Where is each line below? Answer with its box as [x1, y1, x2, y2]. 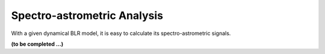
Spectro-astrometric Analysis [11, 9, 164, 22]
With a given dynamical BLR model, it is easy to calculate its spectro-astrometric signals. [11, 30, 231, 37]
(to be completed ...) [11, 40, 63, 47]
